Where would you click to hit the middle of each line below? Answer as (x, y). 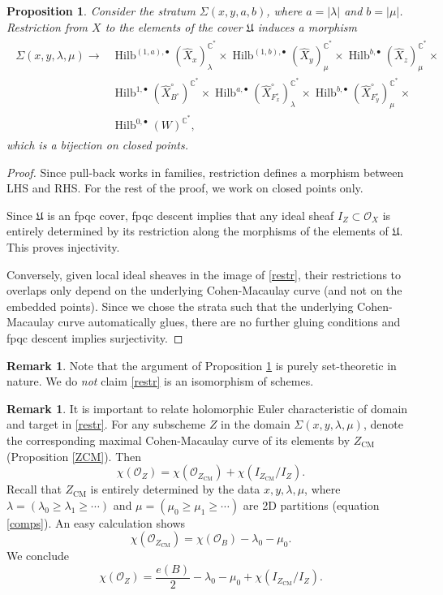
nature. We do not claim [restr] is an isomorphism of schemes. (160, 381)
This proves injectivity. (63, 247)
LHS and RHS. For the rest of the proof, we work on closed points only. (185, 188)
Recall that (34, 489)
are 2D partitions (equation (311, 504)
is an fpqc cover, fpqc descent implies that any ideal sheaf (191, 215)
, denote (383, 424)
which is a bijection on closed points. (97, 145)
